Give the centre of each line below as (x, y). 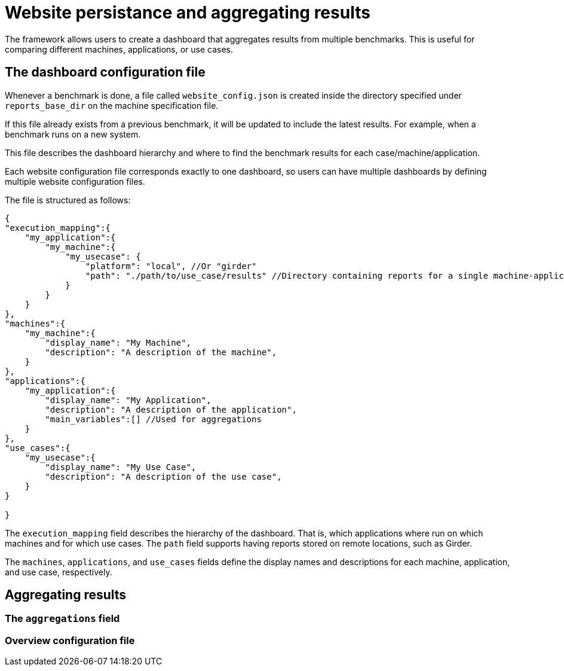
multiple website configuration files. (75, 181)
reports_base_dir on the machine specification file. (112, 105)
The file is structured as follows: (68, 200)
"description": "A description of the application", (171, 409)
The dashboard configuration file (105, 72)
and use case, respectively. (59, 572)
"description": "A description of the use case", (163, 476)
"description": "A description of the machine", (161, 352)
